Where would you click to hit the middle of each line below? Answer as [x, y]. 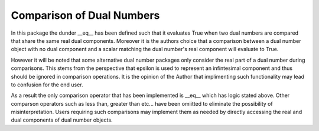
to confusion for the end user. [47, 85]
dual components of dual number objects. [62, 120]
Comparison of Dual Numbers [85, 15]
